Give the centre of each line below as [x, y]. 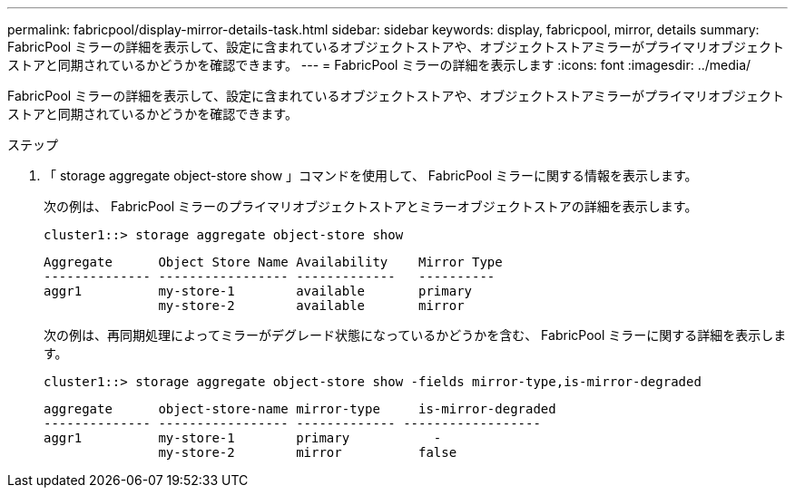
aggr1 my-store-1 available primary [258, 291]
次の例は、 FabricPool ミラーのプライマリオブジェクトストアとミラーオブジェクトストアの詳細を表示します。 [371, 206]
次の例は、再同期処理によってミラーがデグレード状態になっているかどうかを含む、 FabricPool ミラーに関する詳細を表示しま [415, 335]
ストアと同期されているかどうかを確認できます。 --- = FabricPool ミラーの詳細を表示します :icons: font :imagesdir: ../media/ [379, 65]
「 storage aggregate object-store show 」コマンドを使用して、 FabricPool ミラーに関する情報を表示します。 [371, 175]
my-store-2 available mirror [311, 306]
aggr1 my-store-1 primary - [243, 438]
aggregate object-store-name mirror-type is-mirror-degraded [300, 409]
